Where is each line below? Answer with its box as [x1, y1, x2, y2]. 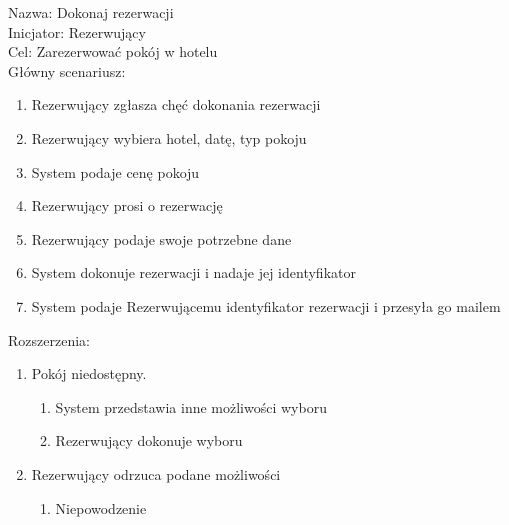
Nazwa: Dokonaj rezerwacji [8, 2, 174, 22]
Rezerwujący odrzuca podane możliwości [31, 463, 281, 484]
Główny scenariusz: [8, 60, 126, 81]
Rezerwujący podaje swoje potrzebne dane [31, 228, 292, 249]
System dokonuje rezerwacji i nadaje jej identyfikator [31, 262, 356, 283]
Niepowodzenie [55, 497, 147, 518]
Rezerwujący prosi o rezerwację [31, 195, 223, 216]
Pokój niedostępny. [31, 363, 147, 384]
